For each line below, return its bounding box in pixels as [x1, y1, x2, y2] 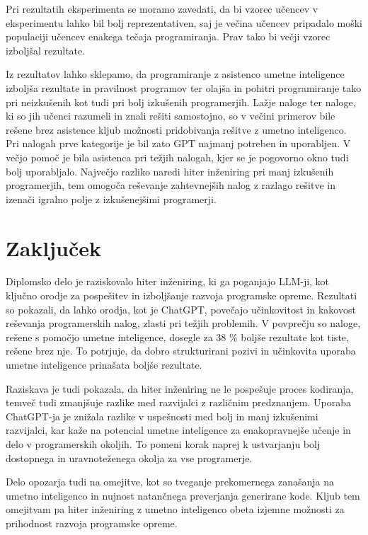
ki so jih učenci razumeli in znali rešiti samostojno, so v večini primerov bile [6, 108, 335, 123]
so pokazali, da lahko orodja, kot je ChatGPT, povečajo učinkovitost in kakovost [6, 301, 356, 316]
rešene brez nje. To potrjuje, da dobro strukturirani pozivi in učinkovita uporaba [6, 343, 356, 358]
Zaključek [6, 233, 102, 262]
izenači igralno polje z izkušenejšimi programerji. [6, 191, 217, 206]
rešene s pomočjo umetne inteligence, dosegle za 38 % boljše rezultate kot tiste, [6, 329, 349, 344]
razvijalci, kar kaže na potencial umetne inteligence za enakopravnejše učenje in [6, 422, 351, 437]
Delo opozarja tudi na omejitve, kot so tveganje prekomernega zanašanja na [6, 474, 335, 489]
